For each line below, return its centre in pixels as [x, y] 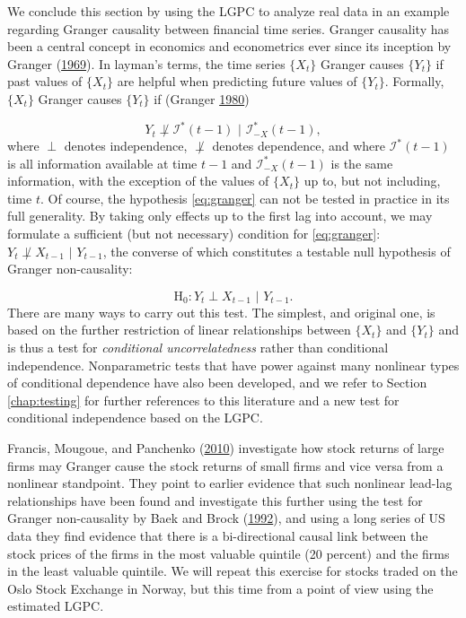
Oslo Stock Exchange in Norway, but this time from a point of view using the [220, 588]
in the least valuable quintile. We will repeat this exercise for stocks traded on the [233, 571]
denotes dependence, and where [299, 146]
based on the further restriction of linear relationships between [179, 330]
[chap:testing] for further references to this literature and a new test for [203, 400]
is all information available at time [102, 163]
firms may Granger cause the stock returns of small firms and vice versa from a [225, 465]
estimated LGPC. [56, 606]
